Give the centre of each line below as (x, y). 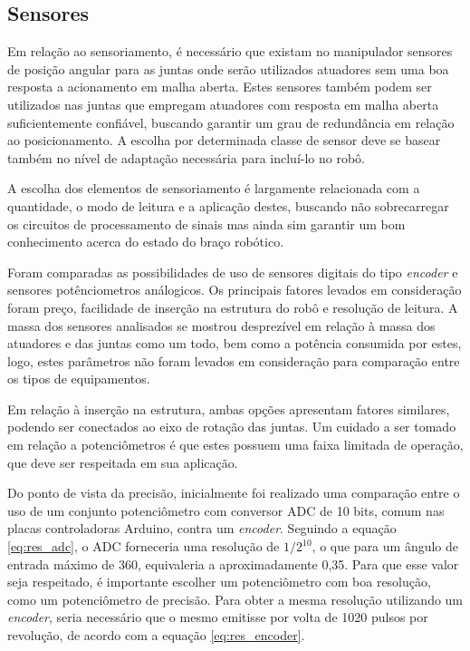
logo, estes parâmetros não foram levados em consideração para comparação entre (234, 360)
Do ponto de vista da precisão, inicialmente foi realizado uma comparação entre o (234, 493)
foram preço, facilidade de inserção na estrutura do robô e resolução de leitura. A (233, 307)
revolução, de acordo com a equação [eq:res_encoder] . (156, 635)
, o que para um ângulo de (385, 546)
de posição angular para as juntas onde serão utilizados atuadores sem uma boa (228, 68)
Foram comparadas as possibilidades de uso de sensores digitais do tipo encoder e (233, 272)
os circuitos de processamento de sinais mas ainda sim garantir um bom (206, 223)
